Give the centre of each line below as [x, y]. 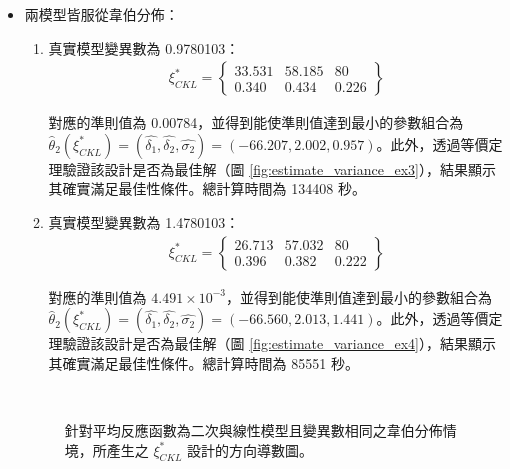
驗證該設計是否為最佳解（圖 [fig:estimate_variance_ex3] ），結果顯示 [279, 168]
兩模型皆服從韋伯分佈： [101, 14]
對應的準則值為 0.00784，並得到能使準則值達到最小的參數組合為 [256, 122]
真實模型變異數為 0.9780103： [144, 47]
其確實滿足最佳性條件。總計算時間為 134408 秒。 [207, 188]
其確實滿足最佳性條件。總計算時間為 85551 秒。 [203, 362]
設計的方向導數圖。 [250, 449]
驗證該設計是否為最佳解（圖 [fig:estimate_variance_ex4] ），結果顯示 [279, 343]
